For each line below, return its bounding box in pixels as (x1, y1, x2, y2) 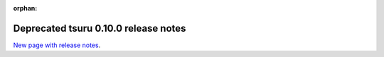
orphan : (13, 4, 38, 12)
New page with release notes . (13, 41, 101, 49)
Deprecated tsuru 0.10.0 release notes (13, 22, 186, 34)
